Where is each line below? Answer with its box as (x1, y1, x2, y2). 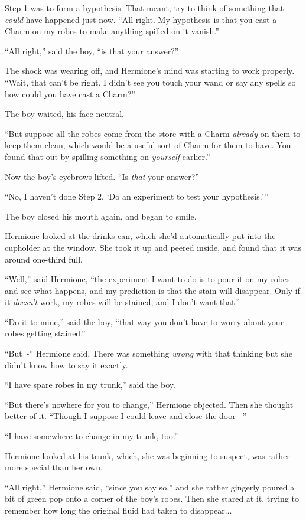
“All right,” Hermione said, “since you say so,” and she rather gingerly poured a (5, 480, 295, 493)
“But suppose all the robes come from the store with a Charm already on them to (5, 127, 301, 139)
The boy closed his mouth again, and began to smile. (5, 210, 197, 222)
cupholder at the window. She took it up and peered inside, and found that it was (5, 241, 301, 253)
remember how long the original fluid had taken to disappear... (5, 504, 232, 516)
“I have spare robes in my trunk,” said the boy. (5, 378, 175, 391)
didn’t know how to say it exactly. (5, 358, 128, 371)
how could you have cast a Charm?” (5, 87, 135, 100)
